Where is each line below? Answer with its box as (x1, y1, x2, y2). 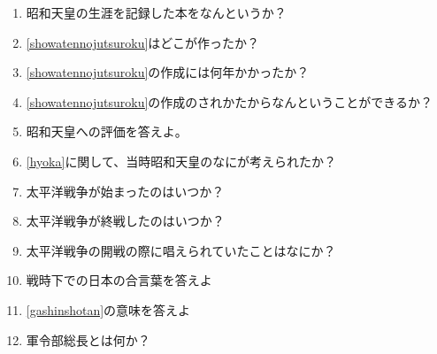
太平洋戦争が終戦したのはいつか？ (26, 212, 225, 230)
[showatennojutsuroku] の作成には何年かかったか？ (26, 63, 310, 81)
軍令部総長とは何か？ (26, 330, 150, 349)
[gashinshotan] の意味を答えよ (26, 300, 191, 319)
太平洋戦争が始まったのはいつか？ (26, 181, 225, 200)
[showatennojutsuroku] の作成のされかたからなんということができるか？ (26, 92, 433, 111)
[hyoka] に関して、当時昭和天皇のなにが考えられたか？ (26, 151, 336, 170)
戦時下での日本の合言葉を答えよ (26, 271, 212, 289)
